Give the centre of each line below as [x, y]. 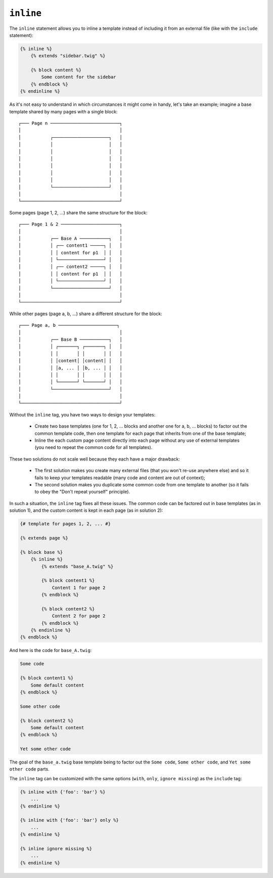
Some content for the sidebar [79, 77]
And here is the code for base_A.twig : [51, 651]
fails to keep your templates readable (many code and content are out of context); [120, 478]
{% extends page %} [44, 538]
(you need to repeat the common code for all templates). [94, 447]
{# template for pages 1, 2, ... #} [65, 524]
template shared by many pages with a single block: [63, 111]
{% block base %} [41, 552]
